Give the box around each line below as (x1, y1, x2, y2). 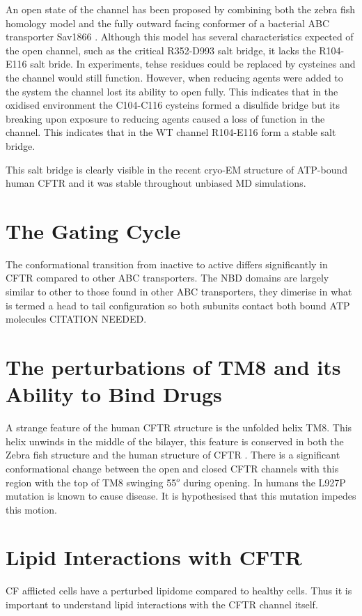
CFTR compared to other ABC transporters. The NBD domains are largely (6, 270, 329, 285)
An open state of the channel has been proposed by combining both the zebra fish (6, 2, 356, 16)
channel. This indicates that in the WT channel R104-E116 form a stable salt (6, 125, 336, 139)
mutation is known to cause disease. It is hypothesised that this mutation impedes (6, 488, 356, 503)
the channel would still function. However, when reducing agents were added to (6, 70, 343, 84)
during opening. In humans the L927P (183, 475, 346, 489)
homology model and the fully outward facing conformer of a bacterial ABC (6, 15, 330, 30)
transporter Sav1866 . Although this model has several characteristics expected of (6, 29, 354, 44)
